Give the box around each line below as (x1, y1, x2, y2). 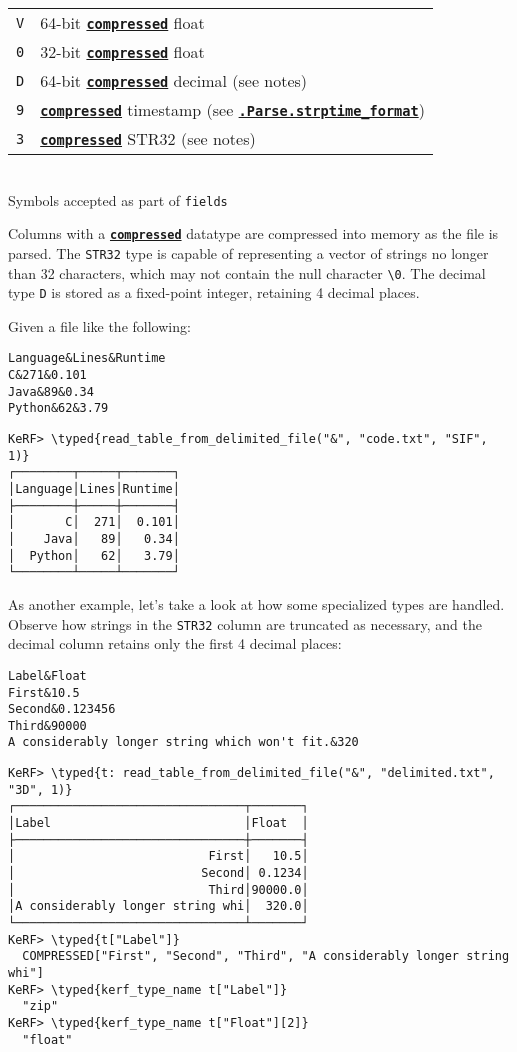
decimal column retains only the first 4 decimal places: (8, 633, 342, 654)
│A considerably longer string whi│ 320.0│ (8, 899, 309, 914)
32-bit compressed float (40, 40, 205, 63)
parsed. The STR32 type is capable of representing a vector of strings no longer (8, 242, 489, 263)
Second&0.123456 (8, 702, 116, 717)
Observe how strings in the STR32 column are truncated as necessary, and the (8, 613, 482, 634)
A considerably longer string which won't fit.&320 (8, 735, 359, 750)
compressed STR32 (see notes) (40, 127, 256, 150)
